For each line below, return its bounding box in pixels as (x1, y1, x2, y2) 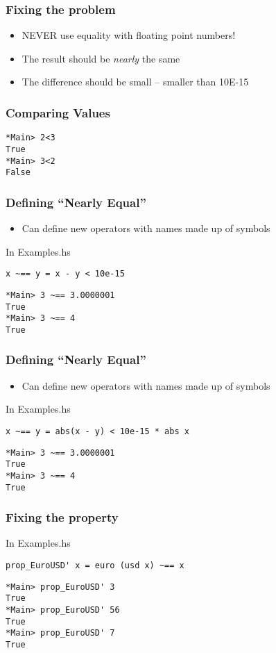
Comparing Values (6, 104, 110, 121)
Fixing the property (6, 509, 119, 526)
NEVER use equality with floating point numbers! (21, 28, 236, 42)
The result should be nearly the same (21, 51, 180, 65)
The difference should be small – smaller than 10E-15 (21, 74, 249, 89)
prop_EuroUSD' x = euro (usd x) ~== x (6, 561, 184, 571)
